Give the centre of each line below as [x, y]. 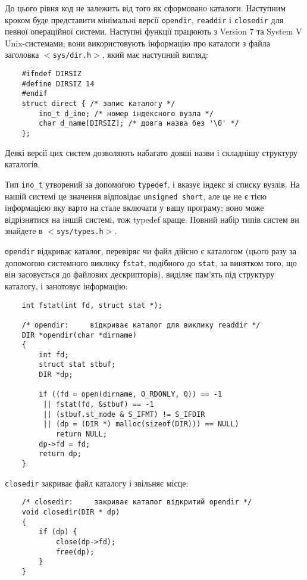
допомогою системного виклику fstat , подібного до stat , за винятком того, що [151, 262]
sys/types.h [80, 232]
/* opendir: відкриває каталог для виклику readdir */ [141, 325]
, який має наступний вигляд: [155, 54]
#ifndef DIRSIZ [51, 74]
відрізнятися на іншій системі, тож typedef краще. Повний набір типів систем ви [152, 219]
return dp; [60, 454]
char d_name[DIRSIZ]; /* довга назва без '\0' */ [139, 124]
